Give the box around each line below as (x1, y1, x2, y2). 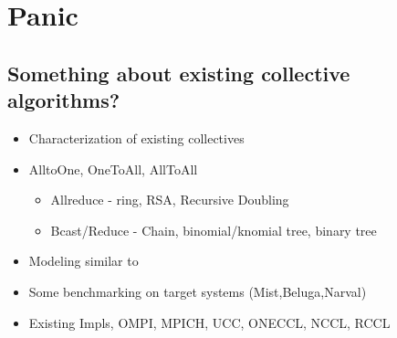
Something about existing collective (7, 58, 350, 87)
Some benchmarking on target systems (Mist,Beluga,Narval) (28, 281, 367, 301)
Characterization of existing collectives (28, 128, 245, 147)
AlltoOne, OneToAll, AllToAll (28, 159, 198, 178)
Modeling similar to (28, 251, 139, 270)
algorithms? (7, 86, 120, 114)
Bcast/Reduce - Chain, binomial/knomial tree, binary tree (50, 220, 377, 239)
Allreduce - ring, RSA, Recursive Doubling (50, 190, 289, 209)
